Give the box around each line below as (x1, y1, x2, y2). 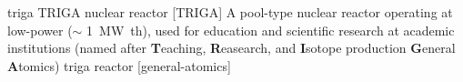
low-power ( (7, 20, 73, 39)
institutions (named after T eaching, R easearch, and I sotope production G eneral (7, 38, 456, 57)
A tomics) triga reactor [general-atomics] (7, 56, 231, 75)
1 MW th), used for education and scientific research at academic (86, 20, 455, 39)
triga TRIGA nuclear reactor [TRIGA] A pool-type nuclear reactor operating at (7, 3, 453, 21)
